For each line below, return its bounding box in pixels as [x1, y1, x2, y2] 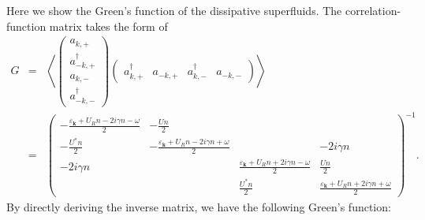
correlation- [345, 2, 401, 18]
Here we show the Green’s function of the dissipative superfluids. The [6, 2, 342, 18]
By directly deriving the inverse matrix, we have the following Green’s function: [6, 199, 391, 215]
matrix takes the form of [49, 17, 168, 34]
